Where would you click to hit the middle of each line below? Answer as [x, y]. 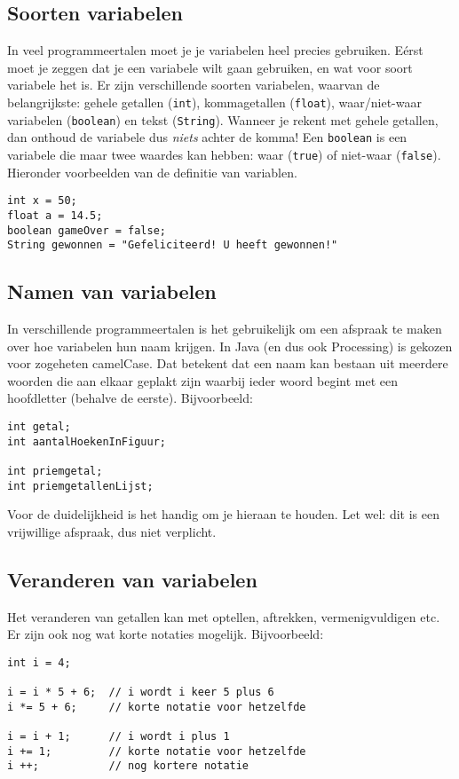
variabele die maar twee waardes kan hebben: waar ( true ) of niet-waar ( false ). [224, 154]
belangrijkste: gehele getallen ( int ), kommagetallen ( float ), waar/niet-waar [214, 102]
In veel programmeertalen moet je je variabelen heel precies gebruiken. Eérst [215, 50]
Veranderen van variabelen [132, 579]
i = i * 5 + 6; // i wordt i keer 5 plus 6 [141, 692]
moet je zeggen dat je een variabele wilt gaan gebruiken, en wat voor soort [210, 67]
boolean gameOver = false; [87, 230]
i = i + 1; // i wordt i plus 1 [119, 737]
